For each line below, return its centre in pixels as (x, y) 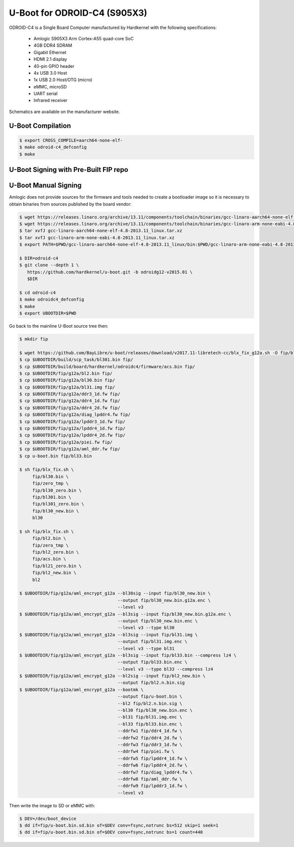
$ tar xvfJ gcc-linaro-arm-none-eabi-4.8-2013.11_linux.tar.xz (97, 238)
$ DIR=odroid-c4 (39, 258)
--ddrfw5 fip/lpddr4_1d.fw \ (152, 758)
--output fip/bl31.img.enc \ (152, 642)
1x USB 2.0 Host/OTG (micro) (63, 80)
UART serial (46, 94)
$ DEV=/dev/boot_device (48, 819)
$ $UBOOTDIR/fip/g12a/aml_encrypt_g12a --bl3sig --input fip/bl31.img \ (109, 635)
